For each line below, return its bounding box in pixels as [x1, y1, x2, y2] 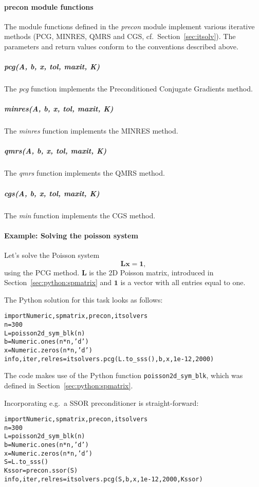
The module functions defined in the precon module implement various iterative [4, 21, 255, 31]
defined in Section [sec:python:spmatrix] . [4, 380, 133, 390]
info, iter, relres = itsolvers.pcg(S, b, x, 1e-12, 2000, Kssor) [4, 475, 203, 483]
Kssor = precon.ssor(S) [4, 467, 78, 475]
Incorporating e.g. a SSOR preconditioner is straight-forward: [4, 397, 199, 408]
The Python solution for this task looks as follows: [4, 294, 163, 305]
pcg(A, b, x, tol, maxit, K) [4, 61, 100, 72]
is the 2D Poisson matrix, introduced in [89, 267, 214, 277]
